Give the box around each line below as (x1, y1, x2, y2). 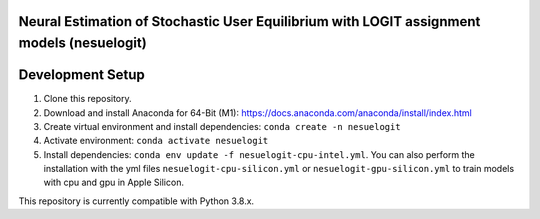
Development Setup (18, 66, 145, 84)
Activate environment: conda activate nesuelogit (43, 135, 269, 147)
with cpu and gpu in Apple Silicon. (43, 176, 185, 189)
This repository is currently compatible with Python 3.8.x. (18, 195, 255, 207)
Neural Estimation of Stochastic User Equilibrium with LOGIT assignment (18, 13, 481, 30)
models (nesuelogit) (18, 35, 147, 52)
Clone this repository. (43, 93, 132, 105)
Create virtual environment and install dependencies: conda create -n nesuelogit (43, 120, 401, 132)
